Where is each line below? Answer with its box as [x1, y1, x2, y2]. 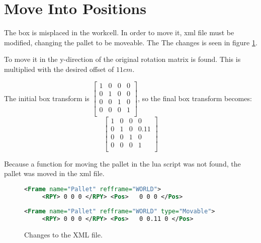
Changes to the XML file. [24, 229, 103, 239]
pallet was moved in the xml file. [4, 168, 105, 179]
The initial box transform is [4, 93, 90, 103]
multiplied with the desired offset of [4, 63, 114, 74]
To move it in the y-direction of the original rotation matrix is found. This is [4, 54, 241, 64]
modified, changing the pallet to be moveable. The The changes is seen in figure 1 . [4, 37, 257, 47]
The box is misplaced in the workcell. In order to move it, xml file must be [4, 27, 234, 38]
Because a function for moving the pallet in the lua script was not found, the [4, 158, 241, 169]
